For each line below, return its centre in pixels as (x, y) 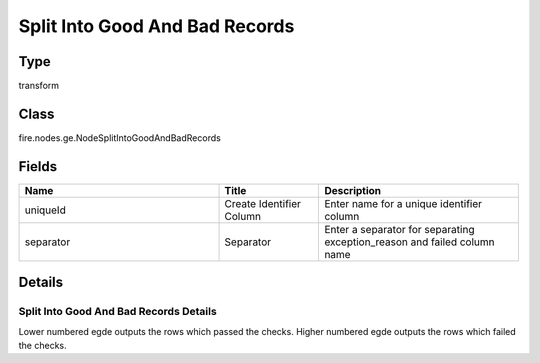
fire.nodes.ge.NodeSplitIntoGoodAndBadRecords (120, 137)
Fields (38, 166)
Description (353, 190)
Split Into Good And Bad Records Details (117, 312)
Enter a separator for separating (399, 229)
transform (39, 86)
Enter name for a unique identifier (403, 203)
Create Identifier (263, 203)
